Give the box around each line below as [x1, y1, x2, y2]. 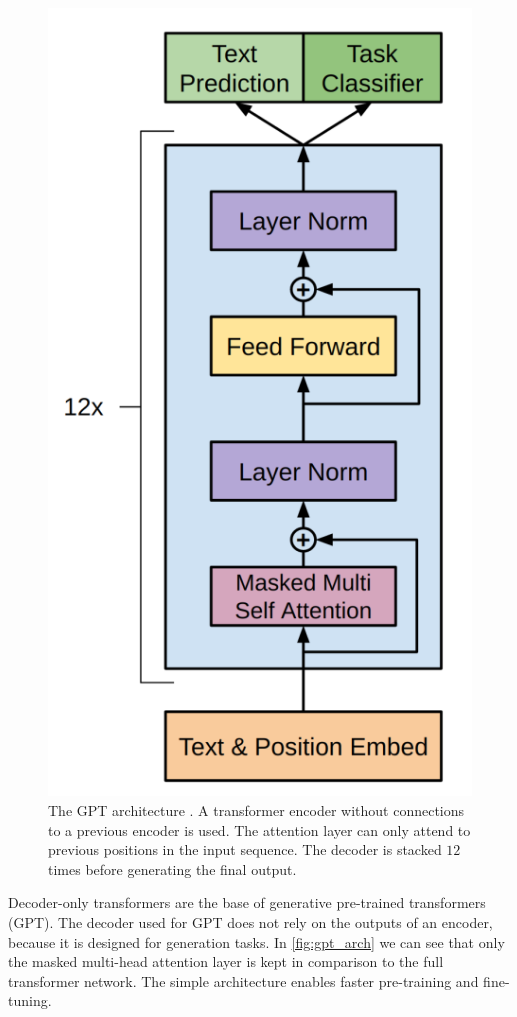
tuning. [8, 990, 52, 1011]
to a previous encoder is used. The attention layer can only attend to [48, 819, 471, 840]
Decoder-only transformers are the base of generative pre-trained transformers [8, 892, 486, 913]
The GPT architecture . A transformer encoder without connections [48, 799, 465, 820]
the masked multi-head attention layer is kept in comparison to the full [8, 951, 444, 972]
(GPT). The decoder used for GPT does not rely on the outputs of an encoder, [8, 911, 493, 932]
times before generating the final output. [48, 858, 297, 879]
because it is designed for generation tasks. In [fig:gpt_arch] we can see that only [8, 931, 505, 952]
